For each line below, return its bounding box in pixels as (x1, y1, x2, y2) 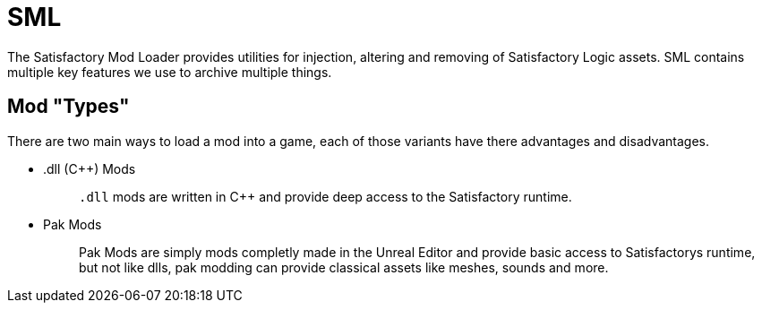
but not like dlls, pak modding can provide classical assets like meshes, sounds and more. (79, 259, 609, 275)
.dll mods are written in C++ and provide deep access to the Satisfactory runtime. (79, 188, 572, 204)
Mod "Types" (7, 95, 130, 118)
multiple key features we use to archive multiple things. (7, 64, 332, 80)
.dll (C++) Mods (43, 160, 136, 177)
